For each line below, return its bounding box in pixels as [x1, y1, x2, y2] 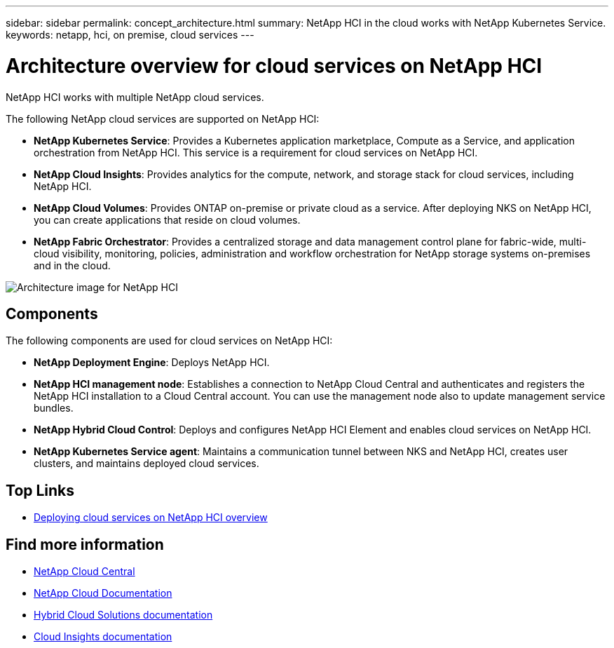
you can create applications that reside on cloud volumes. [34, 213, 301, 226]
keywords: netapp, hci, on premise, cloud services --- [6, 29, 254, 41]
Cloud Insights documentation [34, 630, 172, 643]
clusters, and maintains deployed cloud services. [34, 457, 259, 470]
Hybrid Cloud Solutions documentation [34, 609, 213, 621]
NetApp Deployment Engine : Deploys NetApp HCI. [34, 356, 270, 369]
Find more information [6, 535, 164, 553]
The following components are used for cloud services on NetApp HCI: [6, 335, 333, 347]
